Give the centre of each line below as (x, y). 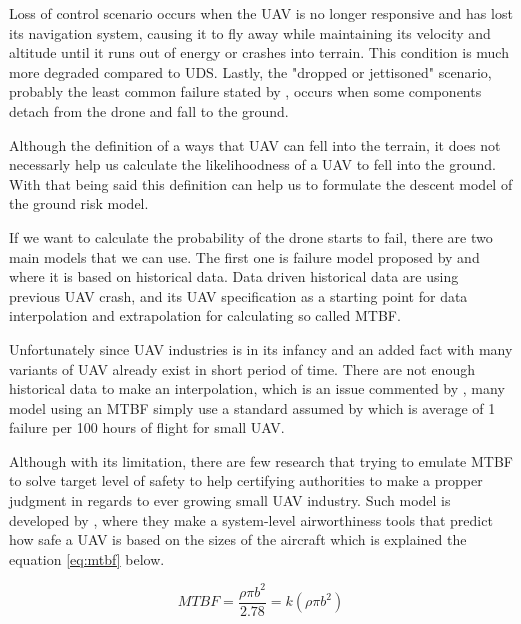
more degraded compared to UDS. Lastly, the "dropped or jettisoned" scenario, (250, 71)
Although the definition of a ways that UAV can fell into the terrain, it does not (255, 144)
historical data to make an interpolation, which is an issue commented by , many (257, 388)
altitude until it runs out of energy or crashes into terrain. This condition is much (259, 52)
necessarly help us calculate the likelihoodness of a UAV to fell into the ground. (252, 164)
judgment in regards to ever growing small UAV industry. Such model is (230, 500)
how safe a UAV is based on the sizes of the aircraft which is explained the (238, 539)
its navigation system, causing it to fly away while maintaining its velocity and (250, 32)
